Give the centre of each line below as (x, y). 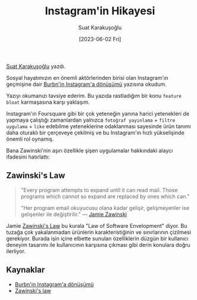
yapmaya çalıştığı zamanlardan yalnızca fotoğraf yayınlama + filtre (91, 120)
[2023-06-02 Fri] (100, 39)
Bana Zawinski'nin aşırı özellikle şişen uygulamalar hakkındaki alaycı (90, 150)
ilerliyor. (16, 251)
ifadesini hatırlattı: (28, 157)
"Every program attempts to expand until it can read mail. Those (99, 190)
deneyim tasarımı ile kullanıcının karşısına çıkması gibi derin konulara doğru (98, 245)
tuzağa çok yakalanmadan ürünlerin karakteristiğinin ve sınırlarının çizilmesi (99, 232)
